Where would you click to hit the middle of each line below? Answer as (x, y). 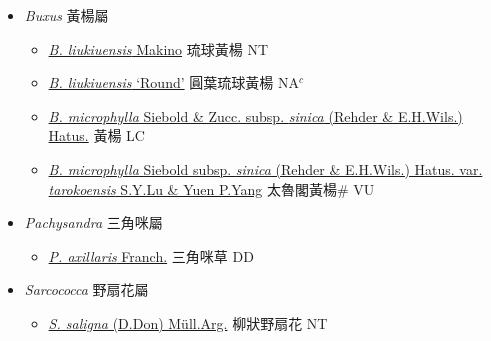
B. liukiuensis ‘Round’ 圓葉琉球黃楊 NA (173, 82)
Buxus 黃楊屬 (66, 15)
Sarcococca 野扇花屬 (86, 289)
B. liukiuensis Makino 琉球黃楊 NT (158, 48)
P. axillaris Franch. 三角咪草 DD (151, 255)
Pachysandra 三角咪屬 (93, 222)
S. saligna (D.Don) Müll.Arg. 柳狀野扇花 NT (188, 322)
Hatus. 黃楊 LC (96, 135)
